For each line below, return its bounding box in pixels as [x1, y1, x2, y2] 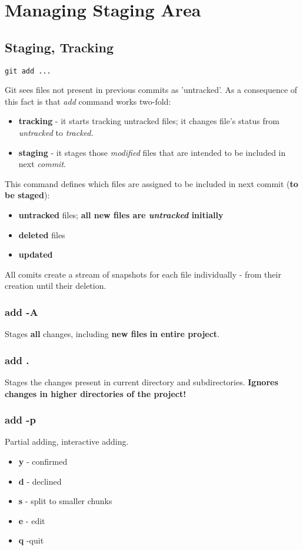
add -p [5, 412, 36, 427]
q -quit [18, 534, 44, 546]
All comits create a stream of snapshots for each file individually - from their [5, 268, 281, 280]
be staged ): [5, 189, 50, 201]
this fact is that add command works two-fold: [5, 95, 171, 107]
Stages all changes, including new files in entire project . [5, 328, 220, 340]
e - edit [18, 514, 45, 526]
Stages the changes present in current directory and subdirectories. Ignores [5, 375, 278, 388]
